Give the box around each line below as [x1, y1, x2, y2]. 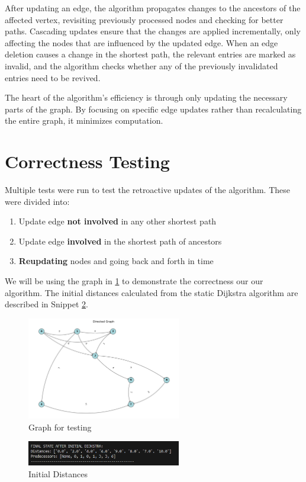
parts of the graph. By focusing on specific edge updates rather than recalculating [5, 102, 302, 115]
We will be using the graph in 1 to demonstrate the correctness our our [5, 275, 263, 287]
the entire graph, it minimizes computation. [5, 114, 163, 127]
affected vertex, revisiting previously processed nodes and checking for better [5, 13, 284, 25]
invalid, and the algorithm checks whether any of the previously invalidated [5, 59, 278, 72]
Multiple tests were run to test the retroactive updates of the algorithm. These [5, 184, 290, 196]
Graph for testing [28, 420, 92, 433]
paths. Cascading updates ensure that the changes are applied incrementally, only [5, 25, 301, 37]
